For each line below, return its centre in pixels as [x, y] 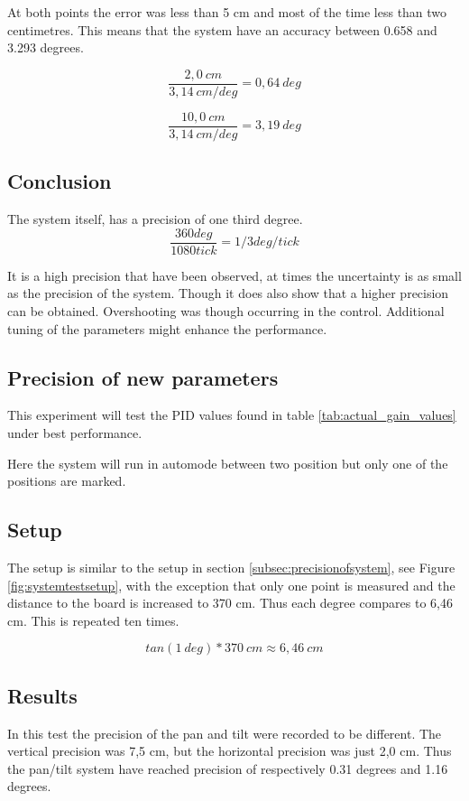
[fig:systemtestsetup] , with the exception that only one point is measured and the [231, 585]
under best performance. [75, 432]
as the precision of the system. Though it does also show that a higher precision [228, 293]
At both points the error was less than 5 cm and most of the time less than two [227, 12]
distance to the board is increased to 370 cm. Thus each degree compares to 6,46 [230, 603]
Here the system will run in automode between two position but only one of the [228, 463]
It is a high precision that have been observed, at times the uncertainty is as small [234, 275]
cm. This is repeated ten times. [93, 620]
